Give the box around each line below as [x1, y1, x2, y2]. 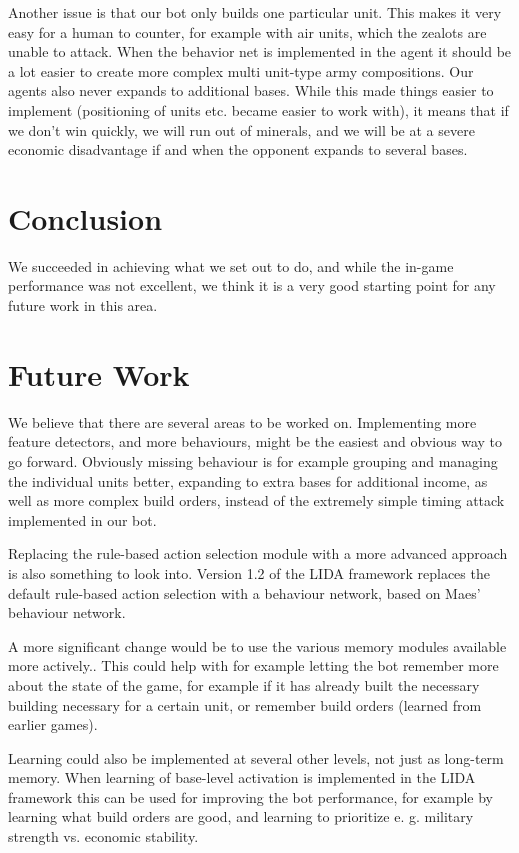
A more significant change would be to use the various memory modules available [8, 635, 507, 656]
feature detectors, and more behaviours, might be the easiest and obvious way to [8, 431, 503, 452]
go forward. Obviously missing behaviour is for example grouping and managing [8, 450, 498, 471]
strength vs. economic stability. [8, 826, 199, 847]
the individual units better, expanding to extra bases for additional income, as [8, 470, 488, 491]
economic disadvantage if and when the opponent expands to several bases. [8, 139, 468, 160]
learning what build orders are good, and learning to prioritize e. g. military [8, 806, 474, 827]
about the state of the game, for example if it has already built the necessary [8, 674, 480, 695]
